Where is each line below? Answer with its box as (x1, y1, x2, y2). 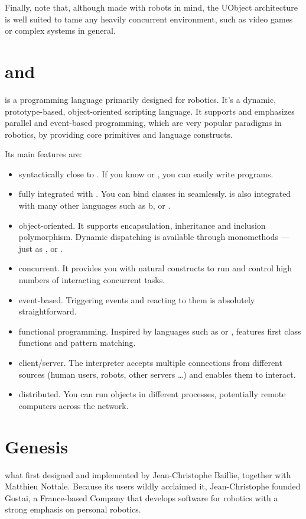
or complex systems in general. (5, 24, 116, 37)
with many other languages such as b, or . (18, 199, 171, 212)
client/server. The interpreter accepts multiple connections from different (18, 356, 282, 368)
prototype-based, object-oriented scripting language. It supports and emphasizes (5, 105, 295, 117)
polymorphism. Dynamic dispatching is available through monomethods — (18, 231, 289, 243)
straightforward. (18, 305, 77, 317)
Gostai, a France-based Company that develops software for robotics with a (5, 491, 278, 504)
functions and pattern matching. (18, 336, 136, 349)
